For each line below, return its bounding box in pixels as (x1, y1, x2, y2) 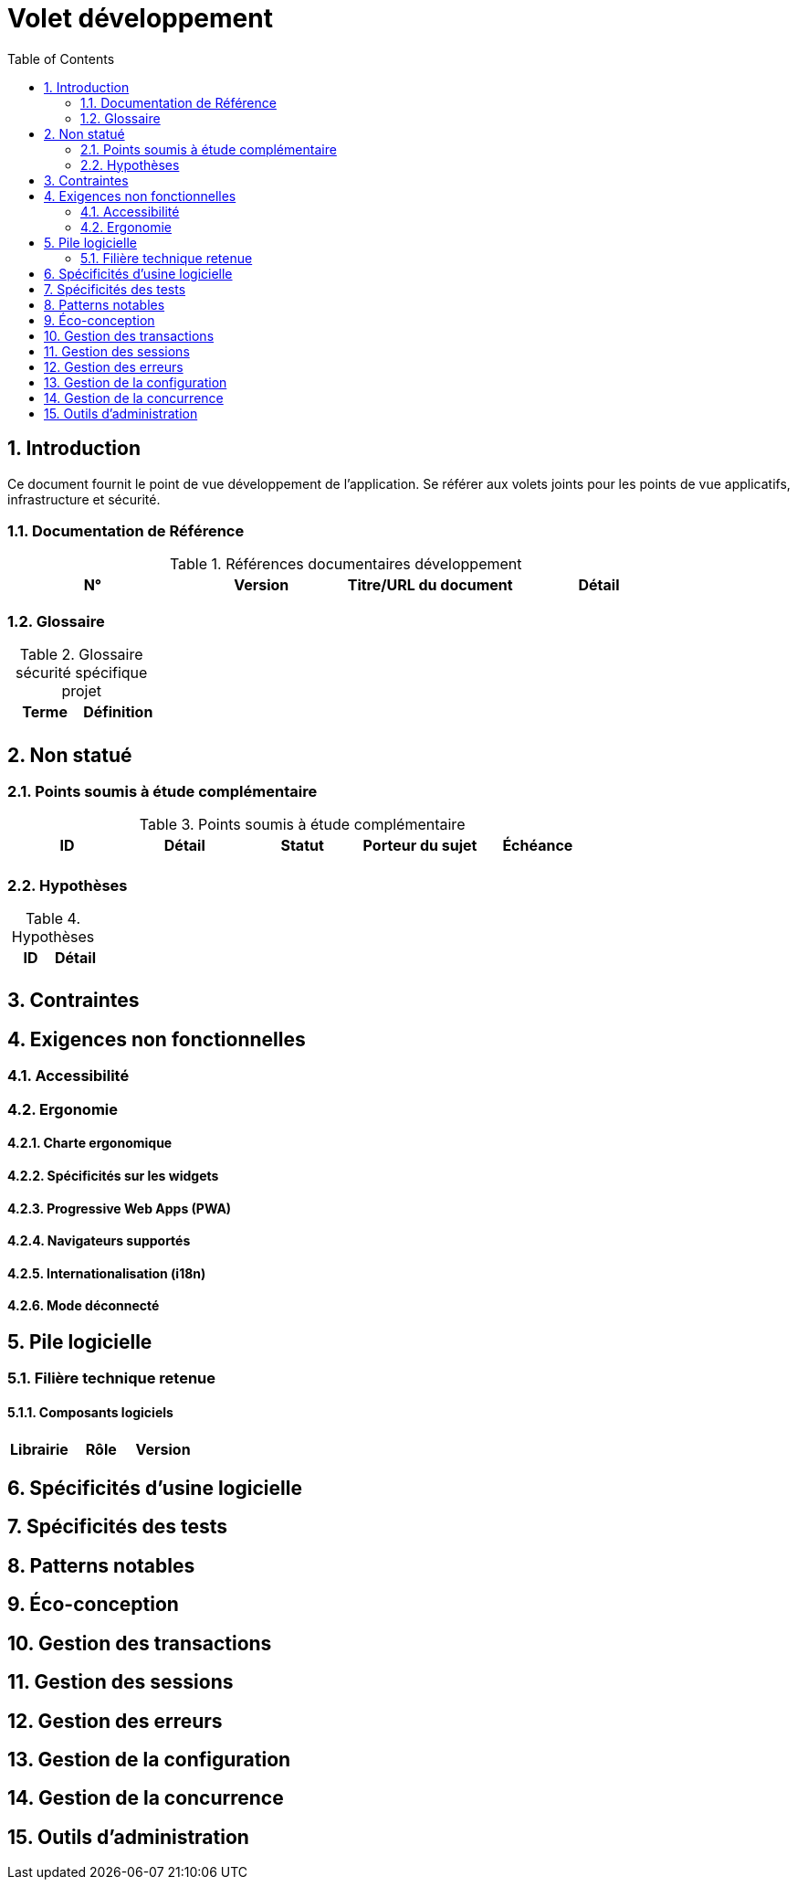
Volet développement (7, 3, 273, 34)
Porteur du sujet (362, 836, 477, 855)
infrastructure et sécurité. (7, 491, 161, 507)
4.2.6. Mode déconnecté (7, 1298, 160, 1314)
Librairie (10, 1439, 68, 1458)
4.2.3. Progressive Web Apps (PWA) (7, 1200, 232, 1216)
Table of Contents (7, 50, 115, 67)
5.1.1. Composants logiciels (7, 1405, 173, 1420)
